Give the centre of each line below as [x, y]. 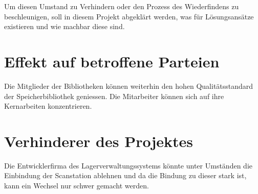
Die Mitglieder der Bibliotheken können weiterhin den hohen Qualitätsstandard [129, 86]
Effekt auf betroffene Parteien [112, 61]
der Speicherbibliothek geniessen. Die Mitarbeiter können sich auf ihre [114, 96]
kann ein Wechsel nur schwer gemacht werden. [77, 185]
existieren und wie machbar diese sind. [64, 26]
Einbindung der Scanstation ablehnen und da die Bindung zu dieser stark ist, [125, 175]
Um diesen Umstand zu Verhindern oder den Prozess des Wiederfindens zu [122, 6]
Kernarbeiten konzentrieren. [48, 106]
